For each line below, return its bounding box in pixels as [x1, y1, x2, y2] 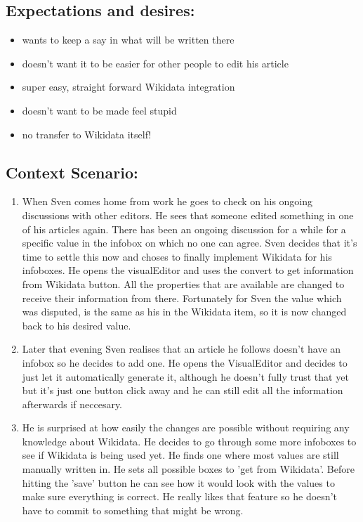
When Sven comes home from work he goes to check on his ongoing [22, 194, 313, 209]
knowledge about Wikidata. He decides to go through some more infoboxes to [22, 433, 357, 448]
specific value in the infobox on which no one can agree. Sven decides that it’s [22, 235, 357, 250]
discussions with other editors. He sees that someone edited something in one [22, 207, 354, 222]
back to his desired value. [22, 318, 131, 332]
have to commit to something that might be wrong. [22, 502, 244, 517]
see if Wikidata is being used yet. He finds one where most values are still [22, 448, 339, 462]
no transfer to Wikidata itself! [22, 126, 152, 141]
